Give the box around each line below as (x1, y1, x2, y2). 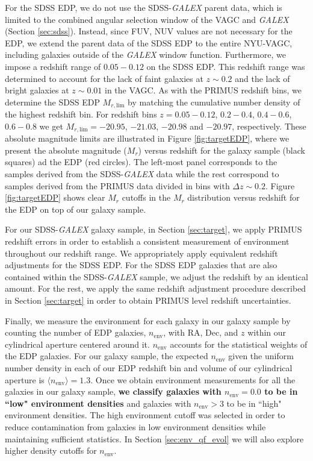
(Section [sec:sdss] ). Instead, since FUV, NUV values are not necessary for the (5, 25, 293, 37)
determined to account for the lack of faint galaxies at (5, 72, 203, 84)
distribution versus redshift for (187, 191, 300, 204)
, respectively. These (232, 119, 306, 132)
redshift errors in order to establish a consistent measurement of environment (5, 235, 290, 247)
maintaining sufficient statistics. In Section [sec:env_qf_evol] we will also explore (5, 432, 304, 445)
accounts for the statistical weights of (170, 337, 308, 350)
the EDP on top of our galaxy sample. (5, 202, 146, 215)
